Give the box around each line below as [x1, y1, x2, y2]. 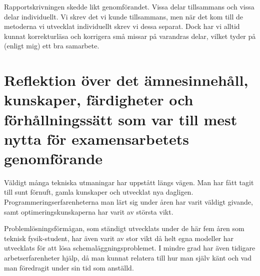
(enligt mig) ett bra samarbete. [4, 40, 99, 51]
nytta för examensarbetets [4, 128, 189, 149]
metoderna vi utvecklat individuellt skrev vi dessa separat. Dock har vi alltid [4, 21, 240, 31]
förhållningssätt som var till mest [4, 109, 237, 129]
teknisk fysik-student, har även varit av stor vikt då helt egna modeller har [4, 233, 234, 243]
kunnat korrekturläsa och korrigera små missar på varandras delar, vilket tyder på [4, 30, 256, 41]
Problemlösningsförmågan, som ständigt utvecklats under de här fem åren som [4, 223, 244, 234]
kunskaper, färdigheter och [4, 89, 193, 110]
